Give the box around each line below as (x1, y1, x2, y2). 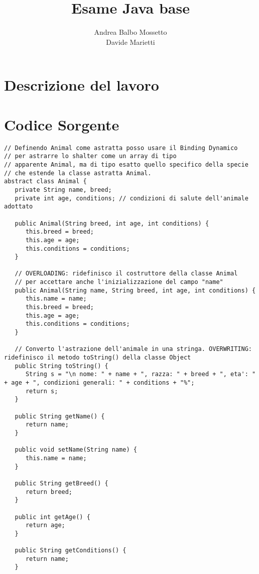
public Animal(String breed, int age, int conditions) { (15, 220, 209, 227)
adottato (4, 203, 33, 210)
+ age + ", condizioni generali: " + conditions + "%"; (4, 379, 195, 386)
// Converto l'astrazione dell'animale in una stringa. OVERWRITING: (15, 345, 252, 353)
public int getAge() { (15, 513, 90, 521)
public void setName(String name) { (15, 446, 137, 454)
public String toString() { (15, 362, 108, 370)
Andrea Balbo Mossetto (94, 27, 167, 37)
